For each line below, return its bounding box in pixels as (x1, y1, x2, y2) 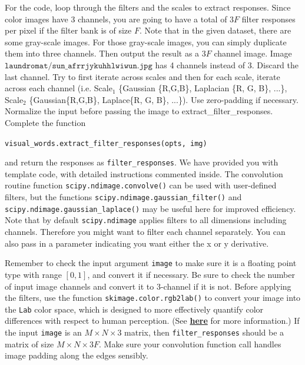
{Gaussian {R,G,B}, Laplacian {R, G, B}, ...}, (118, 82, 287, 94)
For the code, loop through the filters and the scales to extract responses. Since (5, 1, 291, 13)
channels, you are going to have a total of (78, 12, 227, 25)
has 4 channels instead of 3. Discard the (155, 58, 299, 71)
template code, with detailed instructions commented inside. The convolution (5, 167, 283, 180)
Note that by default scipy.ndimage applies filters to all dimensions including (5, 214, 287, 226)
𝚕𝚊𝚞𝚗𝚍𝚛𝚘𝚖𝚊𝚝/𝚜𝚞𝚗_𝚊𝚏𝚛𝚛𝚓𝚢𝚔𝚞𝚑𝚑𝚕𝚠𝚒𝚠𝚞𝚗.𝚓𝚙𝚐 (5, 61, 152, 70)
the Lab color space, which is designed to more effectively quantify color (5, 303, 264, 315)
